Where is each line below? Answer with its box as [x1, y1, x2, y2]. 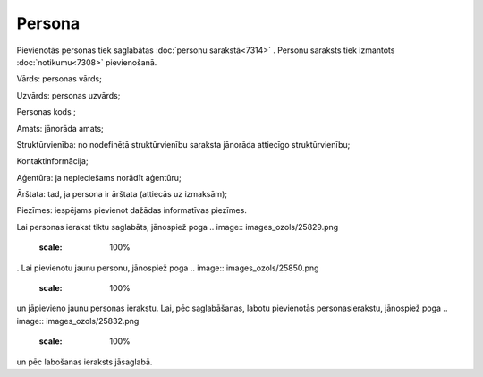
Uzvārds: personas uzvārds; [16, 90, 121, 100]
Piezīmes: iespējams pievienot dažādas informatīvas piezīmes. [16, 205, 248, 216]
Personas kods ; [16, 107, 76, 117]
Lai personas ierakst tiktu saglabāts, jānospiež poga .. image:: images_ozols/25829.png [16, 221, 339, 232]
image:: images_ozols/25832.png [16, 315, 140, 326]
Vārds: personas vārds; [16, 73, 102, 84]
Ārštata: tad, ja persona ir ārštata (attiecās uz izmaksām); [16, 189, 228, 200]
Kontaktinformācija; [16, 156, 89, 167]
